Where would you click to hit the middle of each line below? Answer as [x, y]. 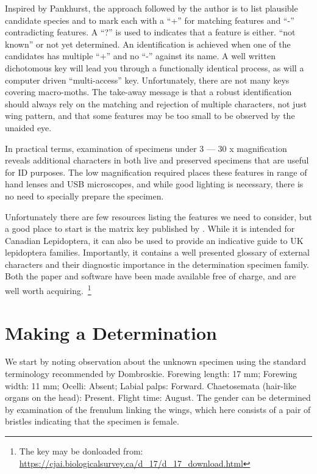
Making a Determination [111, 332]
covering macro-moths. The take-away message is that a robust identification [148, 92]
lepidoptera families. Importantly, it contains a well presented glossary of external [157, 252]
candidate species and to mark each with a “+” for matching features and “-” [150, 20]
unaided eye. [28, 127]
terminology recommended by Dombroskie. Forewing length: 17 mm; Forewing [151, 374]
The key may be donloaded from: [81, 451]
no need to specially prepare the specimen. [84, 196]
